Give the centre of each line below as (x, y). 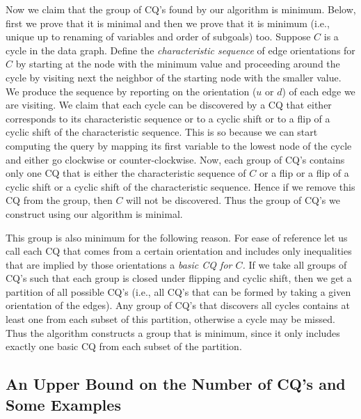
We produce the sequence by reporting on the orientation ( (131, 91)
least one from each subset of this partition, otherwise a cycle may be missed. (170, 319)
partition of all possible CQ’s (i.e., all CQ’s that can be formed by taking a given (178, 291)
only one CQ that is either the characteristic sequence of (126, 173)
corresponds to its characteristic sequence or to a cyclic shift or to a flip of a (168, 118)
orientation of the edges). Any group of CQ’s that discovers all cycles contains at (178, 305)
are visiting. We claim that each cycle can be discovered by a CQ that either (169, 105)
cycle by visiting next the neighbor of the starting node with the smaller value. (174, 77)
